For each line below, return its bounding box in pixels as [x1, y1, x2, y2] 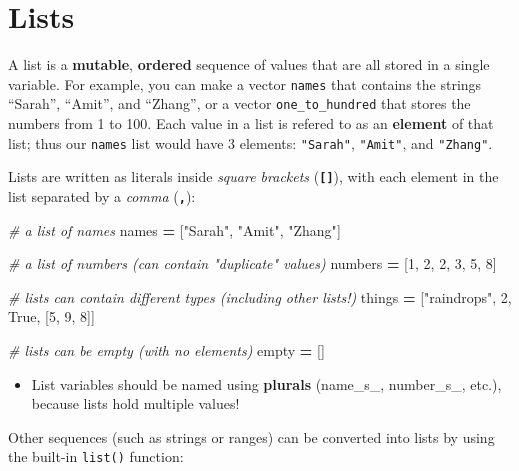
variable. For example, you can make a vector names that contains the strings [8, 73, 482, 94]
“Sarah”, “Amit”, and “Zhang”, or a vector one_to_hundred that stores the [8, 93, 471, 114]
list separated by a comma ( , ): [8, 185, 196, 206]
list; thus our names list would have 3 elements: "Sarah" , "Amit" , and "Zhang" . [8, 132, 493, 153]
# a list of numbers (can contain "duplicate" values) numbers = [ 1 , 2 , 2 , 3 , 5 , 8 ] [8, 253, 497, 274]
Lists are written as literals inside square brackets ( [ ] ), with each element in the [8, 166, 499, 187]
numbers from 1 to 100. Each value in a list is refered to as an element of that [8, 113, 494, 134]
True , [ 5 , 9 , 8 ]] [8, 306, 95, 327]
